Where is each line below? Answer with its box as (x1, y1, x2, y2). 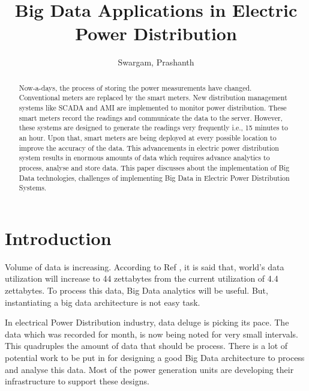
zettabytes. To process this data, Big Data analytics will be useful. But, (5, 284, 268, 297)
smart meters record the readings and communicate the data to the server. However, (19, 112, 283, 123)
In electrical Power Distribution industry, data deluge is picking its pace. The (5, 316, 289, 329)
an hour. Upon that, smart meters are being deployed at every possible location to (19, 132, 277, 142)
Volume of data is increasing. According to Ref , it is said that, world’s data (5, 260, 284, 273)
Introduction (5, 225, 112, 250)
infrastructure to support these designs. (5, 375, 149, 387)
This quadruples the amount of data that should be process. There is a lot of (5, 339, 288, 352)
